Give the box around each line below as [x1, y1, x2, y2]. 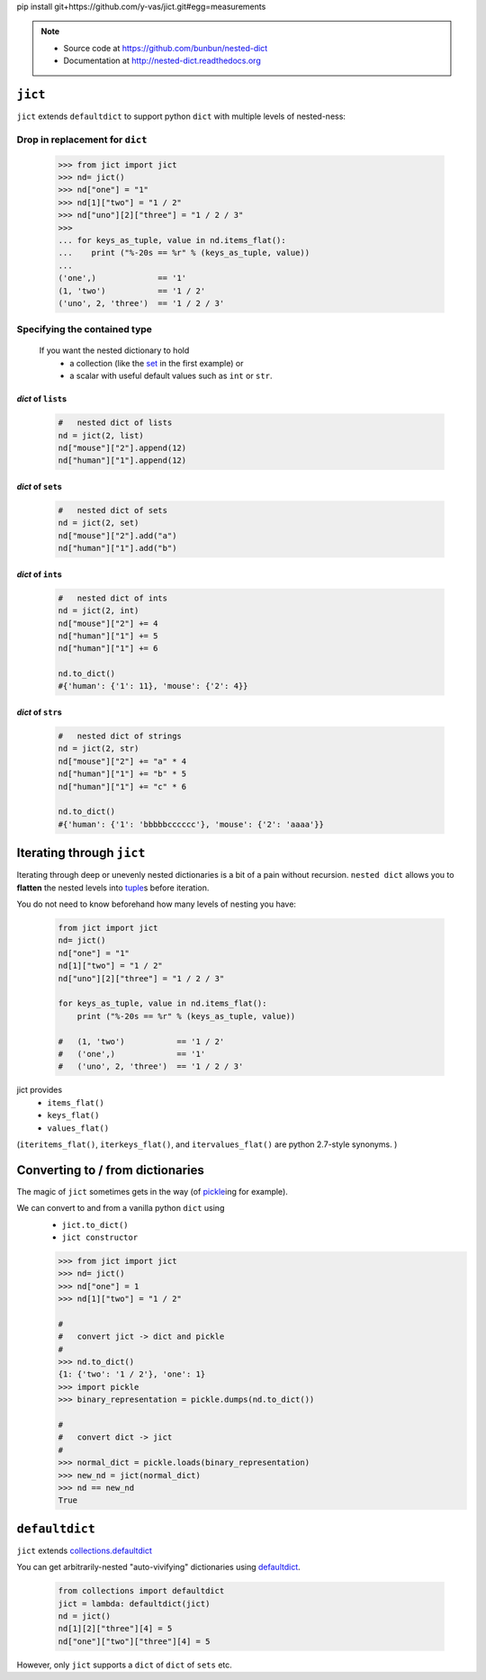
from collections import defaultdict [58, 1585, 225, 1596]
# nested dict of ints [58, 592, 168, 603]
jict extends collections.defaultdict [16, 1545, 153, 1556]
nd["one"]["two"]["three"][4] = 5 [58, 1636, 211, 1647]
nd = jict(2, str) [58, 744, 139, 754]
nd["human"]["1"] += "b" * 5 [58, 769, 187, 779]
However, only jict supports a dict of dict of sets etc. [16, 1659, 233, 1670]
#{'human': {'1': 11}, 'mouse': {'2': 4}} [58, 681, 248, 691]
